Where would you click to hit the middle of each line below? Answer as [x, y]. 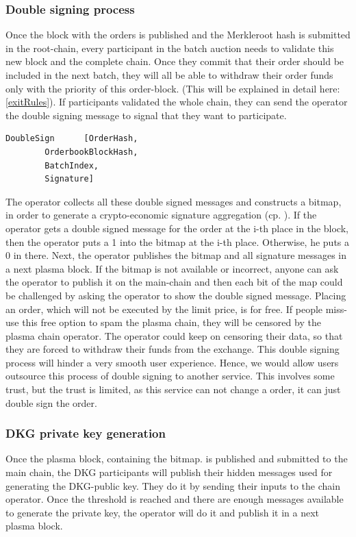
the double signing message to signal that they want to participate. [146, 115]
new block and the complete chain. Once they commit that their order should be [175, 61]
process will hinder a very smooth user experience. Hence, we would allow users [172, 362]
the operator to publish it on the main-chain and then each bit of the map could [174, 282]
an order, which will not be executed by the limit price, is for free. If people [164, 309]
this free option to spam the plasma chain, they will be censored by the [171, 322]
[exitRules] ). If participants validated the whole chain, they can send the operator [177, 102]
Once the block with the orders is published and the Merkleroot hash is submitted [178, 35]
